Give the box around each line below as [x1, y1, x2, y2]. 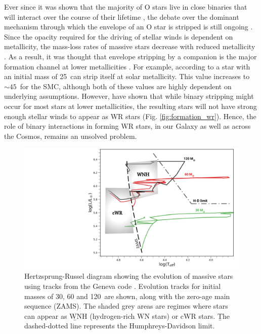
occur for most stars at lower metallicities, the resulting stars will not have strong [4, 100, 257, 111]
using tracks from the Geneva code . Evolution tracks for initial [24, 281, 221, 291]
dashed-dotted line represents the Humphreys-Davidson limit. [24, 320, 215, 331]
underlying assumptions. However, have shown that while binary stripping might [4, 91, 254, 101]
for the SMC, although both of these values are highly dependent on [20, 81, 232, 91]
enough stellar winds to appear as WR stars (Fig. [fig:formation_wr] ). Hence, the [4, 110, 256, 121]
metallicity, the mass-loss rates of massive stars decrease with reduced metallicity [4, 41, 255, 52]
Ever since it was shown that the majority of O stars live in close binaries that [4, 2, 247, 12]
